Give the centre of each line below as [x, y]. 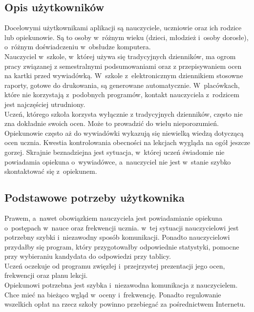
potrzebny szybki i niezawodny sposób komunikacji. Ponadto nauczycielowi [117, 237]
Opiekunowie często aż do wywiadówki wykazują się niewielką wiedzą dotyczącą [124, 133]
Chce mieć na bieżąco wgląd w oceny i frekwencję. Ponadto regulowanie [113, 294]
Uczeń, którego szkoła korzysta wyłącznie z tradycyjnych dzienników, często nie [124, 114]
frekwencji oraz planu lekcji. [46, 275]
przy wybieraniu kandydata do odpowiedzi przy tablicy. [88, 256]
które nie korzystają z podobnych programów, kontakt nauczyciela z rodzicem [122, 94]
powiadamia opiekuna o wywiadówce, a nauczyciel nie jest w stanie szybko [118, 161]
